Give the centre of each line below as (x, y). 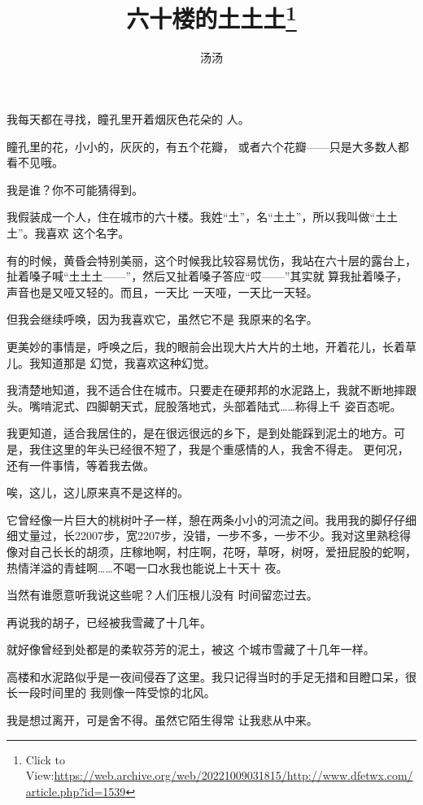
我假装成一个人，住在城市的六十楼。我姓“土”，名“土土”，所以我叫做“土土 (203, 217)
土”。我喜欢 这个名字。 (68, 233)
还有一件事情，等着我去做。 (81, 465)
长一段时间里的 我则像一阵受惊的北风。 (111, 692)
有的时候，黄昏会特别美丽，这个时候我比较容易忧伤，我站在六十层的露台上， (211, 260)
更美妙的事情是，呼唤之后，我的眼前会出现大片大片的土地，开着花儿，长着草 (211, 346)
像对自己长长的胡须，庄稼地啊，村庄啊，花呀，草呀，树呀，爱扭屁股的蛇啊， (211, 551)
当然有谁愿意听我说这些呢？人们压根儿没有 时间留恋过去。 (162, 595)
